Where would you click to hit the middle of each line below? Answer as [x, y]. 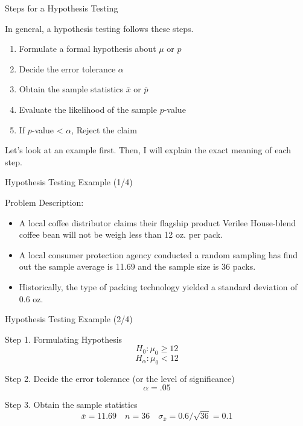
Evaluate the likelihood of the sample [88, 109]
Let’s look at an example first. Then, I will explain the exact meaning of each [148, 150]
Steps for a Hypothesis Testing [62, 8]
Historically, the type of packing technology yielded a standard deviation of [158, 286]
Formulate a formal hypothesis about [88, 49]
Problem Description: [44, 202]
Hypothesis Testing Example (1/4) [69, 182]
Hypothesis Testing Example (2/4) [69, 319]
